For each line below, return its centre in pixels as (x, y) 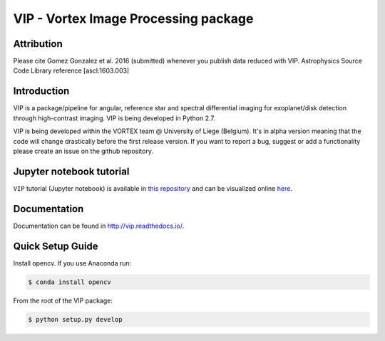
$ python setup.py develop (75, 319)
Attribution (38, 44)
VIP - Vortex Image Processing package (133, 19)
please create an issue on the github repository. (83, 151)
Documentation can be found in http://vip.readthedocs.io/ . (99, 226)
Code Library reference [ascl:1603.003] (71, 70)
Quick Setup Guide (56, 246)
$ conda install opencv (70, 282)
